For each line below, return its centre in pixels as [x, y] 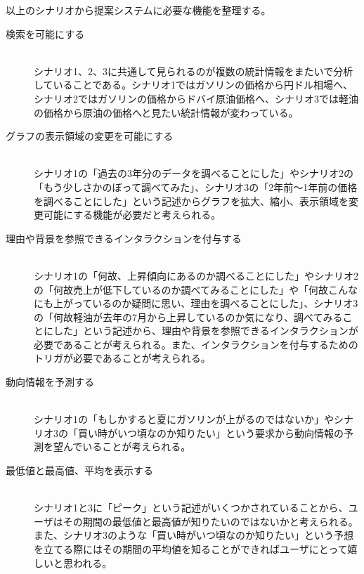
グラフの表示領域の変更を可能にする [90, 136]
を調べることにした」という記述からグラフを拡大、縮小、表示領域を [191, 201]
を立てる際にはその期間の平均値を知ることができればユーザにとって [191, 549]
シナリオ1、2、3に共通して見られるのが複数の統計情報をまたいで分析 [194, 71]
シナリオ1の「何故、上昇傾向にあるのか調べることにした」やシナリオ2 [196, 275]
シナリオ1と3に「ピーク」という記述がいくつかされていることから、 [191, 508]
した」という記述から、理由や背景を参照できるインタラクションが [206, 331]
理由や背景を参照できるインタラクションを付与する [124, 238]
